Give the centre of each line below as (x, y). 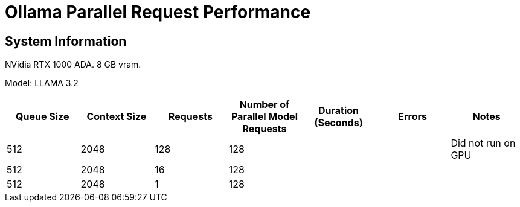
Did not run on (483, 143)
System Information (66, 41)
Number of (265, 105)
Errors (412, 117)
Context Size (117, 117)
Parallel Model (264, 117)
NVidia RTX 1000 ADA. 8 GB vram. (73, 65)
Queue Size (43, 117)
